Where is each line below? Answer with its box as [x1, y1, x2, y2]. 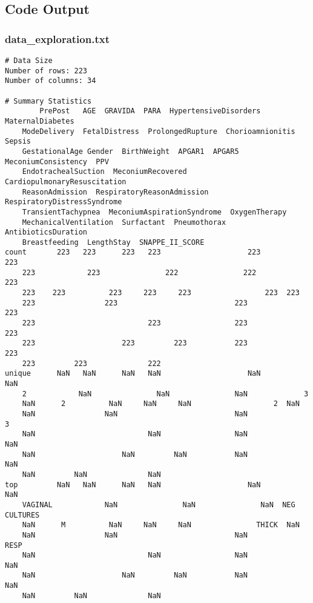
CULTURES [5, 510, 40, 519]
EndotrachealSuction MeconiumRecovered [22, 167, 187, 176]
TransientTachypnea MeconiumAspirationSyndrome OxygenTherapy [22, 207, 287, 216]
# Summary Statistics [5, 96, 92, 105]
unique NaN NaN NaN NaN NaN [5, 369, 261, 378]
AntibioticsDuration [5, 228, 88, 237]
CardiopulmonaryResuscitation [5, 177, 127, 186]
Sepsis [5, 137, 31, 146]
